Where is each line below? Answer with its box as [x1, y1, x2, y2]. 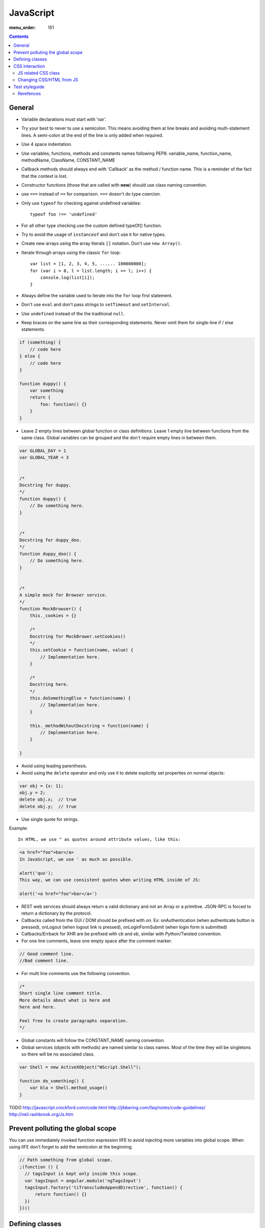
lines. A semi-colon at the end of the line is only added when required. [21, 132, 163, 138]
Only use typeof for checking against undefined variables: [21, 200, 141, 206]
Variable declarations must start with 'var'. [21, 116, 106, 122]
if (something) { [19, 339, 61, 345]
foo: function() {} [40, 401, 87, 407]
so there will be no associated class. [21, 1051, 95, 1057]
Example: [9, 825, 28, 831]
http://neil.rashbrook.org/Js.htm [9, 1112, 74, 1117]
